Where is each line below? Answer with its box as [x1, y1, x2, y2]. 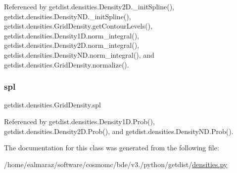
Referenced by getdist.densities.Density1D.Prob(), [4, 116, 155, 126]
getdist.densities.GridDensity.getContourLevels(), [4, 21, 153, 31]
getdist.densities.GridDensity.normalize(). [4, 59, 129, 69]
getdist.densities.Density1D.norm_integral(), [4, 30, 140, 40]
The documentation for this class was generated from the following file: [4, 142, 219, 153]
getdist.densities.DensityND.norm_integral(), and [4, 49, 154, 60]
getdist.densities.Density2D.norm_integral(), [4, 40, 140, 50]
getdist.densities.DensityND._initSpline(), [4, 11, 131, 21]
